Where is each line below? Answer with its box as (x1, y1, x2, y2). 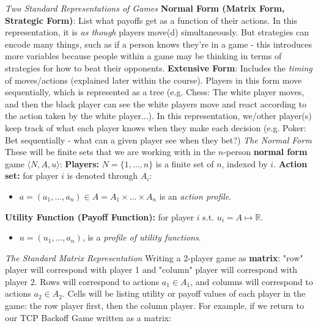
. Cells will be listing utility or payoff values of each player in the (62, 287, 306, 300)
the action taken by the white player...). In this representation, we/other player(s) (5, 109, 312, 122)
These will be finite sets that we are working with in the (5, 145, 216, 158)
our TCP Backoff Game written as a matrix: (5, 311, 172, 324)
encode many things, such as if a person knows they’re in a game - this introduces (5, 37, 312, 50)
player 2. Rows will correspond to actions (5, 275, 160, 288)
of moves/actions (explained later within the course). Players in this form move (5, 73, 302, 86)
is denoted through (67, 169, 138, 182)
